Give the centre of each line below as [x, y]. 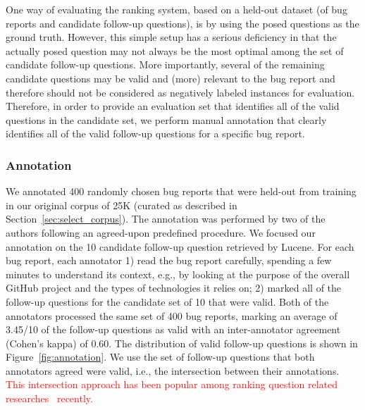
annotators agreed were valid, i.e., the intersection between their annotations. [173, 370]
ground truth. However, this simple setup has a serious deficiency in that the [171, 37]
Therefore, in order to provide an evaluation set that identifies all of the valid [173, 106]
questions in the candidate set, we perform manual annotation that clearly [166, 119]
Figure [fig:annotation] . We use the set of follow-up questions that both [160, 357]
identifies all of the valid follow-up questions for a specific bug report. [155, 133]
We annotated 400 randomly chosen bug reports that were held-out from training [181, 191]
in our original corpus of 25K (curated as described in [122, 205]
